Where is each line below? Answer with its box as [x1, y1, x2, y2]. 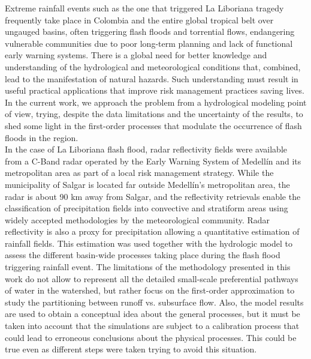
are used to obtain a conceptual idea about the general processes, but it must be [5, 307, 300, 320]
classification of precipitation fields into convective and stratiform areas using [5, 202, 288, 214]
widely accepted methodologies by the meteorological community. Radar [5, 213, 270, 226]
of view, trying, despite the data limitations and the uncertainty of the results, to [5, 107, 303, 120]
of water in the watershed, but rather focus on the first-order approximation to [5, 284, 295, 297]
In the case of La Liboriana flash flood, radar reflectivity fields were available [5, 143, 287, 155]
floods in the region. [5, 131, 78, 143]
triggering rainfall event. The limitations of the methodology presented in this [5, 261, 291, 273]
